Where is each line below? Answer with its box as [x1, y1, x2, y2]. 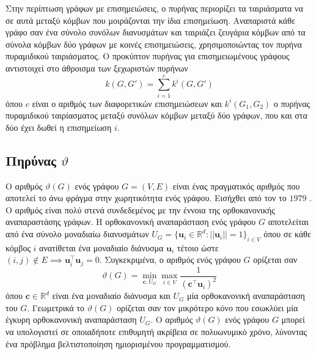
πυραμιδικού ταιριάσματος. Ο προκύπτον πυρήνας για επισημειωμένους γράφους [6, 50, 290, 62]
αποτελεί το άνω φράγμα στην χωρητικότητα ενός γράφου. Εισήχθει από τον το [6, 191, 287, 204]
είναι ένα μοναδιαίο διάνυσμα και [52, 289, 171, 302]
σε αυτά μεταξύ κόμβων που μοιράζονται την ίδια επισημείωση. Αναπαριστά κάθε [6, 13, 295, 26]
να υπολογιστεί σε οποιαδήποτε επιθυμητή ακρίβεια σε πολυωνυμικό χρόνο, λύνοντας [6, 325, 307, 338]
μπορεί [281, 313, 305, 326]
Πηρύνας [6, 150, 56, 169]
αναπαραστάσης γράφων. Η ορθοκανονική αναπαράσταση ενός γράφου [6, 215, 256, 228]
